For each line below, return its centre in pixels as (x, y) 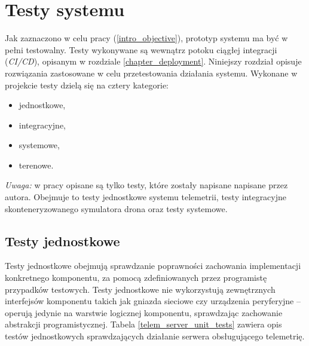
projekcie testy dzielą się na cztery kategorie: (87, 85)
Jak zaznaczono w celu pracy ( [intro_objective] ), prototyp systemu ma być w (146, 38)
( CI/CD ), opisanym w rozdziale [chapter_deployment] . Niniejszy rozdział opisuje (153, 61)
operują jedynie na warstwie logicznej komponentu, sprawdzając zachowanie (144, 312)
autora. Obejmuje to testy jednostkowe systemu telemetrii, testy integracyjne (146, 197)
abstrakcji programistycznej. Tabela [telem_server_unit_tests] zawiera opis (143, 324)
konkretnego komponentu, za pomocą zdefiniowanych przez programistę (136, 278)
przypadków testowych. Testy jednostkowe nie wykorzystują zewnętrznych (140, 289)
